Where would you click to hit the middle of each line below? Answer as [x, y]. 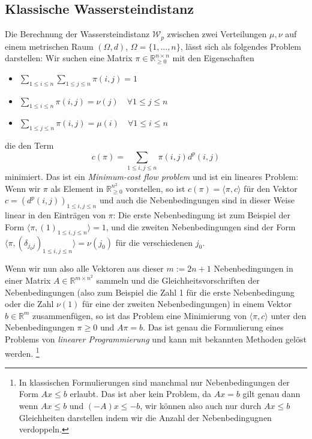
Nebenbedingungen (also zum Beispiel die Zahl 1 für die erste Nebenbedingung [150, 292]
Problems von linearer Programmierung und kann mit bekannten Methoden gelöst [156, 339]
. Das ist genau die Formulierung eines [213, 327]
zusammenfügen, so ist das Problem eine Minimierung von [139, 315]
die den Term [29, 145]
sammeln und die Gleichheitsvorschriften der [178, 280]
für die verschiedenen [154, 242]
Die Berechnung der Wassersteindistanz [77, 34]
